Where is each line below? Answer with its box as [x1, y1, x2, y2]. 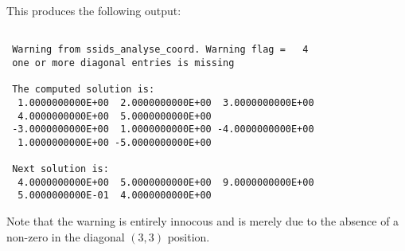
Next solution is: [12, 163, 109, 175]
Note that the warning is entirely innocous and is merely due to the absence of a [6, 213, 399, 229]
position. [167, 228, 210, 245]
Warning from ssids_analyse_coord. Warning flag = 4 [12, 44, 309, 56]
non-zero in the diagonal [6, 228, 125, 245]
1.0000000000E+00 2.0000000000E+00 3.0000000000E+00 [18, 96, 314, 108]
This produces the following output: [6, 2, 181, 18]
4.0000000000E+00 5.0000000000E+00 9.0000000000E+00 [18, 176, 314, 188]
